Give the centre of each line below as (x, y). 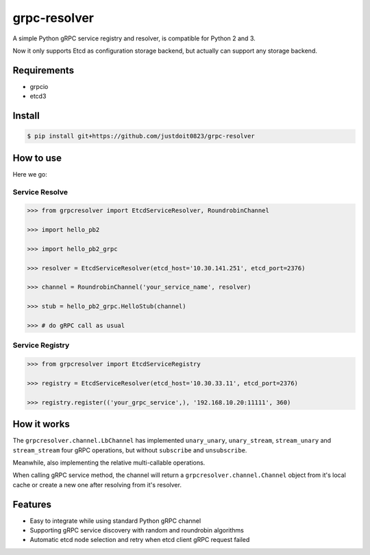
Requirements (44, 70)
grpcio (39, 86)
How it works (41, 424)
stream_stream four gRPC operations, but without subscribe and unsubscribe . (130, 450)
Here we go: (30, 174)
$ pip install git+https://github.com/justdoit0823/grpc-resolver (141, 136)
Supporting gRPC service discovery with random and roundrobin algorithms (137, 530)
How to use (37, 158)
